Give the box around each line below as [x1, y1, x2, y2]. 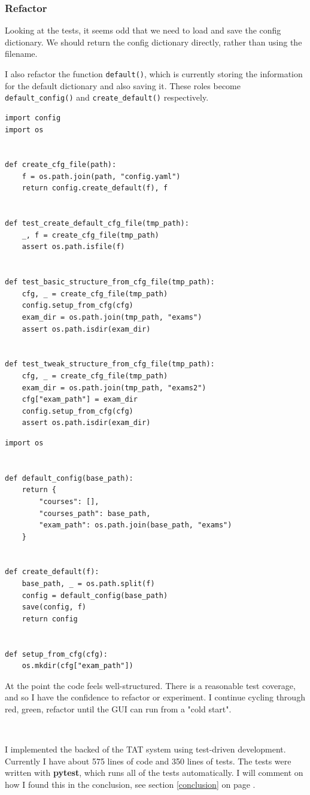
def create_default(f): [5, 568, 99, 576]
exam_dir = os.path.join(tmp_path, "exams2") [22, 383, 206, 392]
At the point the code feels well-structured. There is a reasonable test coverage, [5, 679, 296, 691]
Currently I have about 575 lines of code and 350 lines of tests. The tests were [5, 754, 291, 767]
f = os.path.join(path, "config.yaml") [22, 172, 181, 181]
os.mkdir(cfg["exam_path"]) [22, 662, 133, 670]
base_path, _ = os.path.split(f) [22, 579, 155, 588]
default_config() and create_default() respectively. [5, 91, 209, 104]
